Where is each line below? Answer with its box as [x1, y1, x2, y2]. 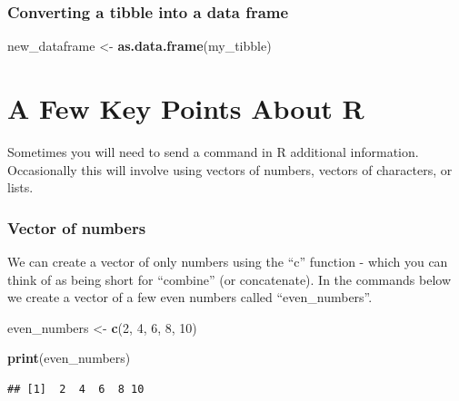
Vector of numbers [7, 216, 146, 239]
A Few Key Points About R [7, 90, 364, 126]
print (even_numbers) [7, 348, 131, 367]
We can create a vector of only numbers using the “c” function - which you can [7, 251, 448, 270]
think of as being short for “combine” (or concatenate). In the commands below [7, 269, 451, 289]
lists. [7, 178, 34, 197]
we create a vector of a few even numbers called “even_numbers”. [7, 288, 373, 307]
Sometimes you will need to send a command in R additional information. [7, 142, 419, 161]
